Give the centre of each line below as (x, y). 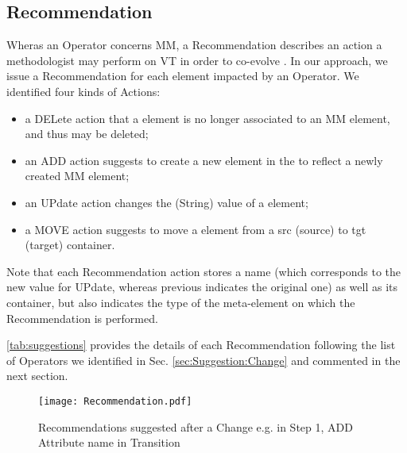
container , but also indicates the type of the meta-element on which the (181, 302)
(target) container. (70, 245)
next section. (37, 376)
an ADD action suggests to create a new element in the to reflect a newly (204, 160)
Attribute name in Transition (109, 442)
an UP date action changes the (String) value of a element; (167, 202)
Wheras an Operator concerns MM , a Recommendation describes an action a (194, 45)
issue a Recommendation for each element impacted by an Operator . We (183, 76)
